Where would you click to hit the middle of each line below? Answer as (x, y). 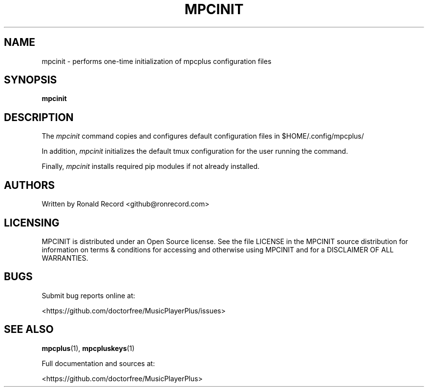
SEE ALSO (29, 329)
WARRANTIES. (65, 258)
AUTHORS (30, 185)
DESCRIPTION (39, 117)
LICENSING (32, 223)
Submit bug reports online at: (88, 295)
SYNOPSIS (31, 80)
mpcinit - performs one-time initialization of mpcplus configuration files (157, 61)
